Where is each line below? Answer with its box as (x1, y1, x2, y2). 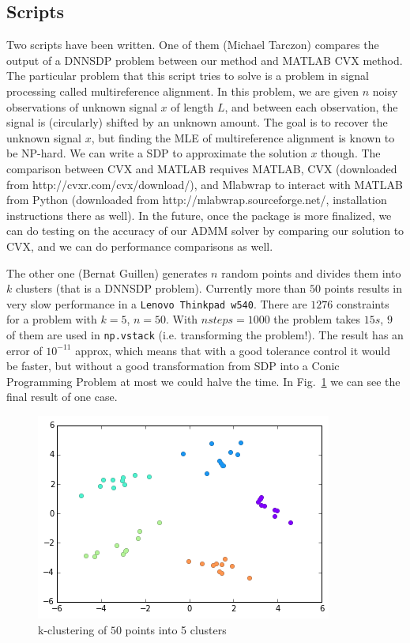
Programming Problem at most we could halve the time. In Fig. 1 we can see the (6, 373, 401, 389)
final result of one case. (6, 388, 118, 405)
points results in (324, 280, 402, 297)
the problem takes (273, 311, 361, 327)
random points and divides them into (221, 264, 401, 281)
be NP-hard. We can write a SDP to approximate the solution (6, 145, 307, 161)
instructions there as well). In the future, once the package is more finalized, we (6, 206, 392, 223)
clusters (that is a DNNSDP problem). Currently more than (15, 280, 307, 297)
